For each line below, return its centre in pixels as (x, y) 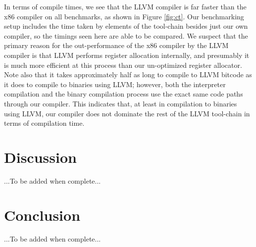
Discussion (40, 157)
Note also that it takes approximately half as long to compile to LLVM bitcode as (128, 74)
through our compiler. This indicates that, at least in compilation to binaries (121, 103)
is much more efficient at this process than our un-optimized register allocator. (123, 65)
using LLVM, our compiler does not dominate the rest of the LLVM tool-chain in (127, 113)
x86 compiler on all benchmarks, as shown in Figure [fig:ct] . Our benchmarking (124, 16)
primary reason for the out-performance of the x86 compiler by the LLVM (116, 45)
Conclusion (42, 215)
